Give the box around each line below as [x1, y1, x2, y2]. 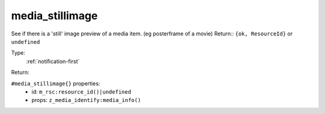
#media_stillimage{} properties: [11, 80, 101, 87]
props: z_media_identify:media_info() [31, 97, 141, 104]
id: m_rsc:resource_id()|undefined [31, 88, 132, 95]
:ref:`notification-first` [26, 58, 80, 65]
